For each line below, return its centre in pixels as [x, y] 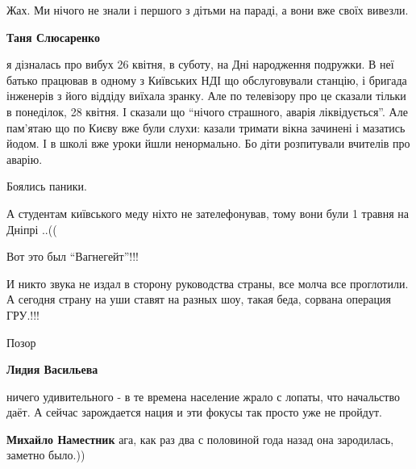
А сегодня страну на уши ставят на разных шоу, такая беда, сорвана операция [199, 299]
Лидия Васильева [52, 369]
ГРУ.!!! [23, 314]
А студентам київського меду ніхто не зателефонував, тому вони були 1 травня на [208, 213]
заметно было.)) [46, 455]
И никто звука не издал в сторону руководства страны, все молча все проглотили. [208, 283]
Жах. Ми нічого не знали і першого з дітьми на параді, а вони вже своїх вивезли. [208, 10]
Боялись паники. [47, 186]
